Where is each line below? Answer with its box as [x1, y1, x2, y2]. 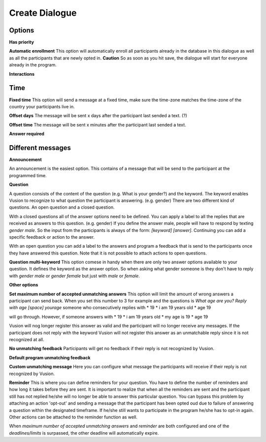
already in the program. [9, 62, 57, 68]
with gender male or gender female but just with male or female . [9, 273, 140, 279]
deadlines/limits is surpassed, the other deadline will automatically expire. [9, 430, 159, 436]
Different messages [9, 143, 71, 152]
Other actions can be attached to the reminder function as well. [9, 414, 138, 420]
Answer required [9, 131, 44, 137]
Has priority [9, 39, 34, 45]
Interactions [9, 71, 34, 77]
